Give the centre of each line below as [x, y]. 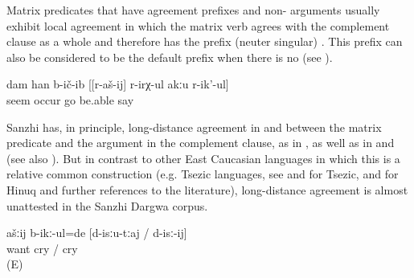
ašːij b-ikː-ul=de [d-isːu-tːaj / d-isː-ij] [97, 233]
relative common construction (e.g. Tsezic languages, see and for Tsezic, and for [203, 174]
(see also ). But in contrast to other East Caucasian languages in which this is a [203, 158]
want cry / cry [42, 248]
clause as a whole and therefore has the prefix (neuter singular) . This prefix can [205, 41]
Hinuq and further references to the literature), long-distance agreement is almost [207, 189]
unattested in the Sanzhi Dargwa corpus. [107, 205]
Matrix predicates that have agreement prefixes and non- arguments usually [193, 10]
